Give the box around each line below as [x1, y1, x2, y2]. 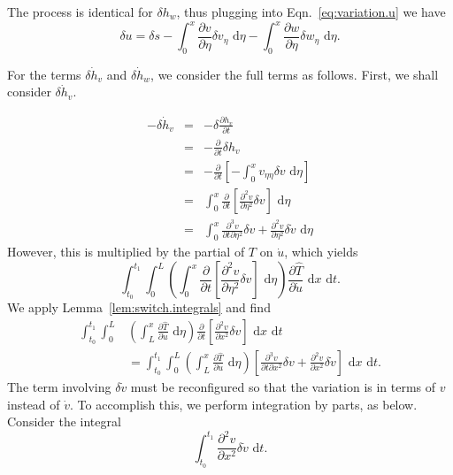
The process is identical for [7, 3, 153, 20]
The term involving [7, 377, 111, 395]
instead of [7, 395, 60, 413]
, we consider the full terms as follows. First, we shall [150, 65, 439, 83]
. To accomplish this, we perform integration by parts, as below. [70, 395, 418, 413]
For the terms [7, 65, 81, 83]
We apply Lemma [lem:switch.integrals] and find [7, 298, 271, 317]
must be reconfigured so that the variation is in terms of [130, 377, 436, 395]
